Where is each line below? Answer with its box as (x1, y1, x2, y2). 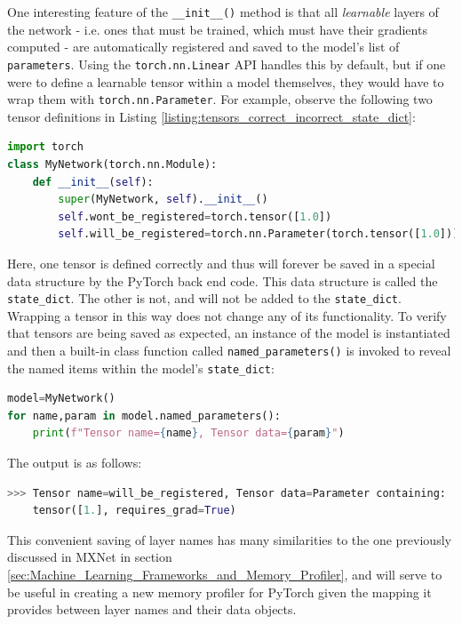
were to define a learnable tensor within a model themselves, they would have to (7, 72, 444, 91)
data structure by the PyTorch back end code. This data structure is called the (7, 271, 438, 290)
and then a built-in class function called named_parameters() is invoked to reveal (7, 340, 451, 359)
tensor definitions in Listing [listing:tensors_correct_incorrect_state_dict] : (7, 107, 416, 125)
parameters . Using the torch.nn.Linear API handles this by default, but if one (7, 54, 446, 73)
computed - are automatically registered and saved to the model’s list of (7, 37, 400, 56)
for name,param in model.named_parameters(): (7, 409, 281, 422)
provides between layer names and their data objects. (7, 600, 297, 619)
